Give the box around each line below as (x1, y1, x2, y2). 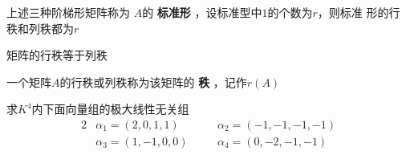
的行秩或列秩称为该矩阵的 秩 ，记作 (59, 73, 247, 90)
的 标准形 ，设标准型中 (142, 4, 262, 20)
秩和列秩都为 (6, 19, 74, 36)
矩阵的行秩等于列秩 (6, 47, 108, 63)
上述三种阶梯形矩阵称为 (6, 4, 130, 20)
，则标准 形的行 (317, 4, 400, 20)
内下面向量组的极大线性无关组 (31, 100, 189, 117)
